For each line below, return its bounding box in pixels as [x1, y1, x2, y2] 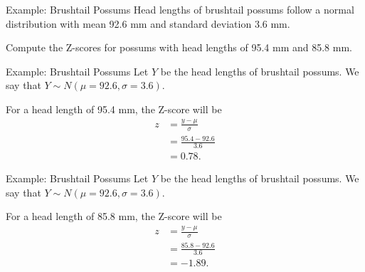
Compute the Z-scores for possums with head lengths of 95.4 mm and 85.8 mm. [6, 40, 352, 55]
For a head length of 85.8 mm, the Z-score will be [6, 209, 222, 224]
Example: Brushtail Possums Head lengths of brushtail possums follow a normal [6, 2, 354, 16]
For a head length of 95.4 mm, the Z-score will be [6, 101, 222, 116]
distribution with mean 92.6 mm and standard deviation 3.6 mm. [6, 16, 290, 31]
